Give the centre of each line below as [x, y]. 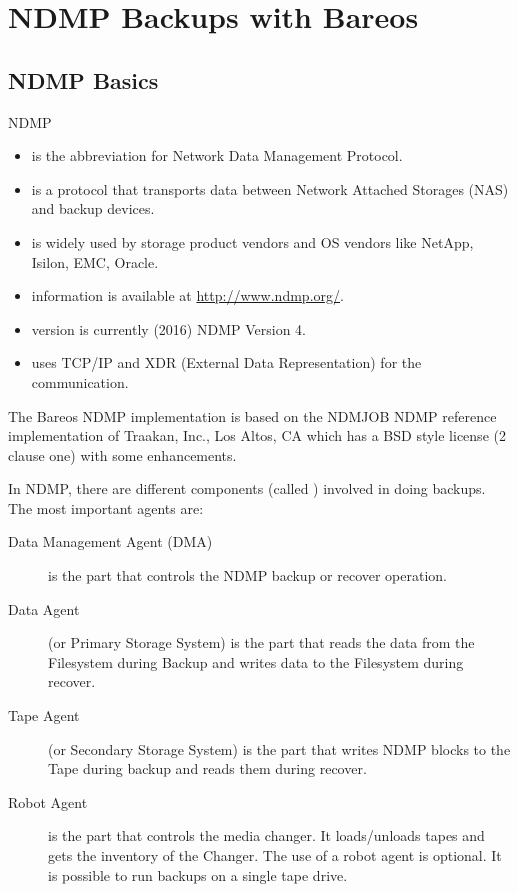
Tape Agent [44, 715]
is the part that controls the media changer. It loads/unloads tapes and [266, 835]
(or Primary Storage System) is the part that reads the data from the [261, 642]
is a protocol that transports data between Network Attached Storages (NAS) [270, 188]
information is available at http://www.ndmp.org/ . [187, 295]
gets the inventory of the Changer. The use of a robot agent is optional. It [275, 855]
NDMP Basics [83, 79]
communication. [80, 381]
